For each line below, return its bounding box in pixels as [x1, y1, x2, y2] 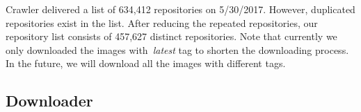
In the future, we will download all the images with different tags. [6, 56, 286, 71]
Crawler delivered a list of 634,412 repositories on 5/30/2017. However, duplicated [6, 2, 355, 16]
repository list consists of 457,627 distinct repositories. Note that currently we [6, 29, 337, 44]
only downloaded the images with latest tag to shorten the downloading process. [6, 42, 349, 57]
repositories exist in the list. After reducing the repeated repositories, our [6, 15, 318, 30]
